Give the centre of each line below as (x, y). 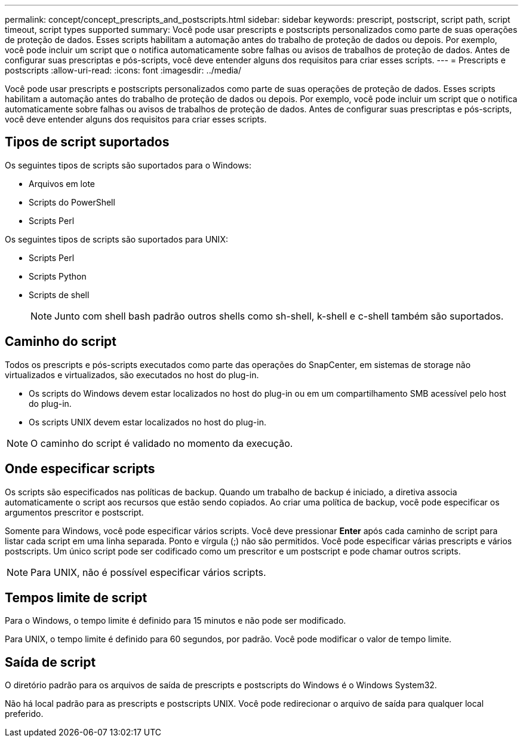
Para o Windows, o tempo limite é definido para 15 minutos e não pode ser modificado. (176, 621)
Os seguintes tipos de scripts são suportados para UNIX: (116, 239)
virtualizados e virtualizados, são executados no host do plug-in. (132, 375)
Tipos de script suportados (87, 142)
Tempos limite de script (76, 597)
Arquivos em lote (62, 183)
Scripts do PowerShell (72, 202)
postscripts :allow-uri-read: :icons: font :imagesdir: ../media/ (123, 70)
